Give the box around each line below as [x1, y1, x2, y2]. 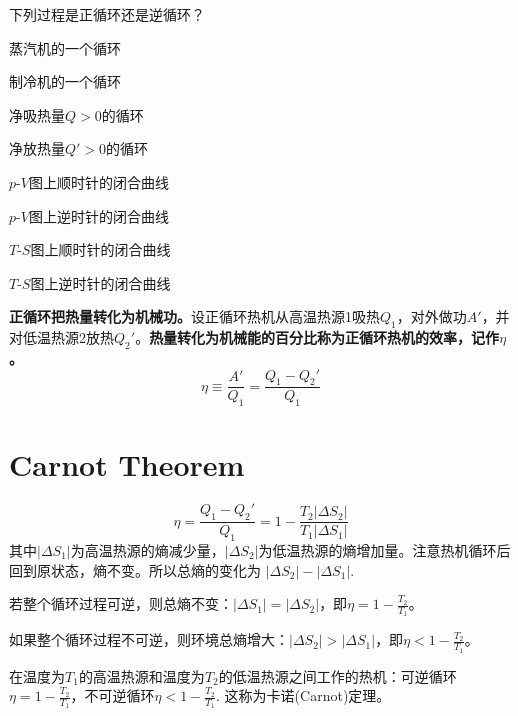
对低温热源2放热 [9, 327, 114, 348]
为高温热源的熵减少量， [70, 539, 225, 560]
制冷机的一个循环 [9, 71, 121, 92]
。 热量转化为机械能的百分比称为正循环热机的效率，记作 [135, 327, 500, 348]
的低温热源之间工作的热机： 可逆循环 [218, 665, 457, 686]
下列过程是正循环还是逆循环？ [9, 4, 205, 24]
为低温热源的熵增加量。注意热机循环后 [258, 539, 511, 560]
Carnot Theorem [9, 444, 245, 485]
